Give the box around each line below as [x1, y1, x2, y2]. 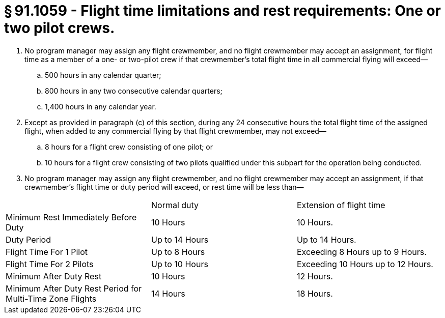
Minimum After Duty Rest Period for [6, 283, 142, 294]
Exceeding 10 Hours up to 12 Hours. [296, 258, 433, 269]
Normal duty [151, 199, 199, 210]
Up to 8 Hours [151, 246, 205, 257]
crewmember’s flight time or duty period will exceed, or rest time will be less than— [24, 182, 304, 191]
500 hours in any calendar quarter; [45, 70, 161, 79]
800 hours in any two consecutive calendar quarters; [45, 86, 222, 95]
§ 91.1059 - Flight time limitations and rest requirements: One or [4, 2, 441, 19]
